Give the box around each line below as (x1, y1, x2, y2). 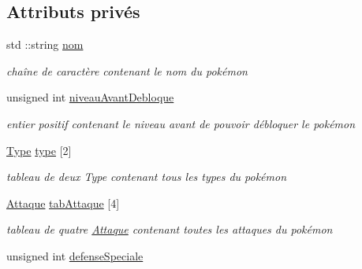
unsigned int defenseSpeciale (6, 247, 144, 263)
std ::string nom (6, 36, 84, 53)
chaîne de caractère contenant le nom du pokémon (6, 62, 248, 79)
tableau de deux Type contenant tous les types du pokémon (6, 168, 287, 185)
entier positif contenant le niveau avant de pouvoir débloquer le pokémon (6, 115, 356, 131)
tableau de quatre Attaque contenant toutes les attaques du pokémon (6, 221, 333, 238)
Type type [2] (6, 142, 72, 158)
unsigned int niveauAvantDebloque (6, 89, 174, 105)
